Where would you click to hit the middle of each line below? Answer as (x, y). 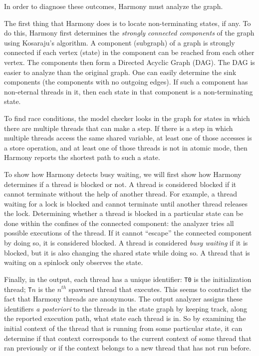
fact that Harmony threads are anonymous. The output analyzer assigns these (123, 299)
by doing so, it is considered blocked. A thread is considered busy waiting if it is (126, 243)
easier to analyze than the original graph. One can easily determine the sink (120, 72)
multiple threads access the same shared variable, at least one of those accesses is (128, 138)
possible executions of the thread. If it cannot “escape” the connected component (128, 233)
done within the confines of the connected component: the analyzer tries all (119, 223)
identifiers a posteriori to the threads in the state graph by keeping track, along (126, 308)
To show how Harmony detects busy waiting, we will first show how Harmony (123, 174)
